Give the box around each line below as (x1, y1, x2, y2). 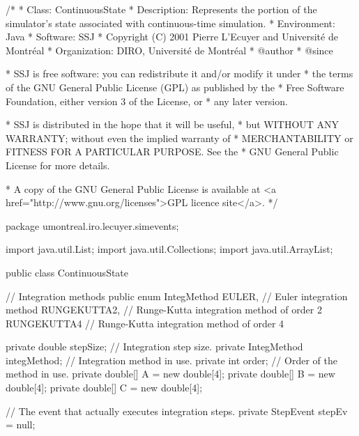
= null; (6, 417, 36, 432)
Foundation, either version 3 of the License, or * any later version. (6, 93, 288, 108)
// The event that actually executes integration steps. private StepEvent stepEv (6, 403, 348, 418)
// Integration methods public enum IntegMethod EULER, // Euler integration (6, 288, 348, 303)
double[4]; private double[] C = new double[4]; (6, 380, 203, 395)
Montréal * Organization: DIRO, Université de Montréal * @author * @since (6, 42, 333, 57)
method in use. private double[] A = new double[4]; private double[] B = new (6, 366, 335, 381)
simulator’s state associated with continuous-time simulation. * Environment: (6, 15, 335, 30)
